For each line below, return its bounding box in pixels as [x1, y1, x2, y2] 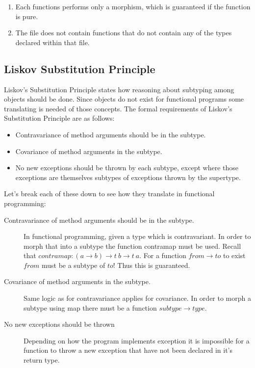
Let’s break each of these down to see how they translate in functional [4, 188, 215, 199]
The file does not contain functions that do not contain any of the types [15, 27, 232, 38]
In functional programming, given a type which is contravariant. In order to [24, 231, 251, 241]
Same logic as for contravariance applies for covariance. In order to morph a [24, 293, 252, 303]
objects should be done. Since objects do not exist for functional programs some [4, 94, 244, 104]
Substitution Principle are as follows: [4, 113, 115, 123]
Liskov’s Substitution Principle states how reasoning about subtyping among [4, 84, 234, 94]
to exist [223, 250, 246, 261]
